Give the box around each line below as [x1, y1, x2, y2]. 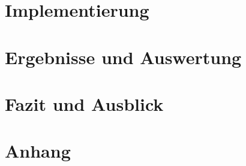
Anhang [5, 138, 71, 163]
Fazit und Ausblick [5, 91, 164, 116]
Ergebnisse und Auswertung [5, 44, 242, 69]
